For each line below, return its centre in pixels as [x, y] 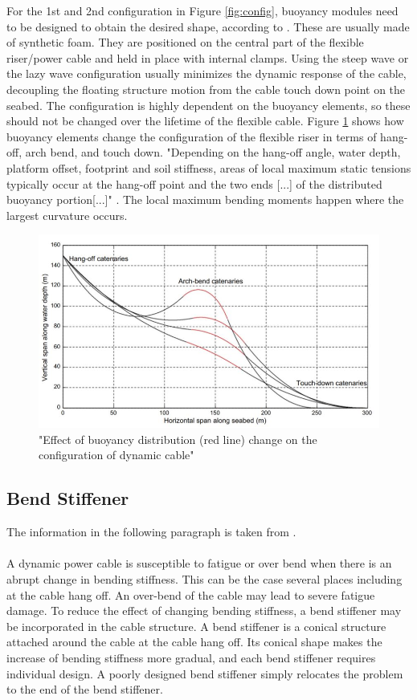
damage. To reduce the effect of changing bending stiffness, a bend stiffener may [204, 610]
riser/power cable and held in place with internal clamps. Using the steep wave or [208, 57]
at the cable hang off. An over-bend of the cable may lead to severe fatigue [191, 594]
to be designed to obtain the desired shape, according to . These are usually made [208, 26]
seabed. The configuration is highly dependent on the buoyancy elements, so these [208, 105]
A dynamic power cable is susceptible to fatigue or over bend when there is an [199, 563]
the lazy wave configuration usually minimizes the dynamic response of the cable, [206, 73]
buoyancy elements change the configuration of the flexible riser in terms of [192, 136]
